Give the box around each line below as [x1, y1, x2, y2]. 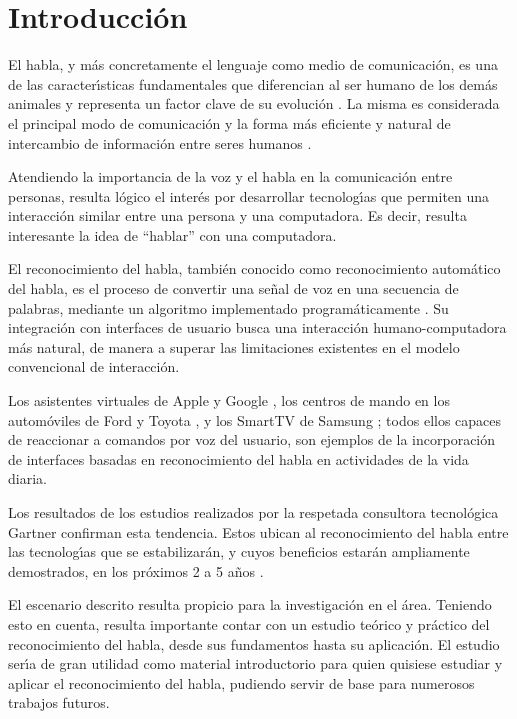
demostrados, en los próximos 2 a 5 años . [8, 560, 264, 581]
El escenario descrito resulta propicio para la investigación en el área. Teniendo [8, 594, 492, 615]
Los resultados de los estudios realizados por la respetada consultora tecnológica [8, 502, 499, 522]
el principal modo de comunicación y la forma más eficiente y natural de [8, 112, 451, 133]
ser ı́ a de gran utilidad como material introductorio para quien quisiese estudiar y [8, 653, 503, 674]
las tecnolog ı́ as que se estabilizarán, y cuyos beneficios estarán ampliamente [8, 541, 470, 562]
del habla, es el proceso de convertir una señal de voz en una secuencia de [8, 278, 459, 299]
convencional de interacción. [8, 356, 180, 377]
